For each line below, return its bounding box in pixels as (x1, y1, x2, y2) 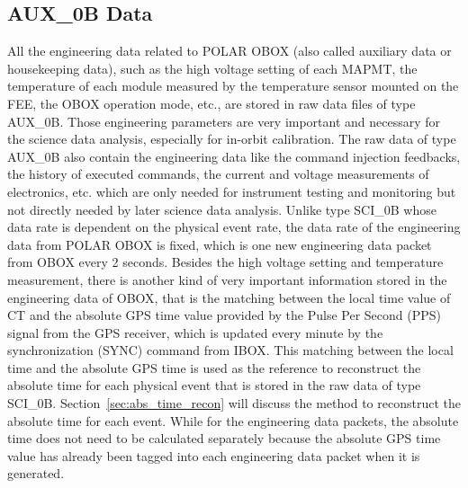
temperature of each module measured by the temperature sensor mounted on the (7, 76, 459, 95)
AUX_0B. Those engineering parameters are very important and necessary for (7, 111, 441, 130)
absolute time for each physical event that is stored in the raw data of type (7, 376, 421, 395)
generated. (7, 464, 65, 483)
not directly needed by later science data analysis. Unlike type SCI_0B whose (7, 200, 436, 218)
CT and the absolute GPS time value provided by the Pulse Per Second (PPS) (7, 306, 441, 324)
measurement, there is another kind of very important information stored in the (7, 270, 447, 288)
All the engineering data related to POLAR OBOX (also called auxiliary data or (7, 41, 452, 60)
